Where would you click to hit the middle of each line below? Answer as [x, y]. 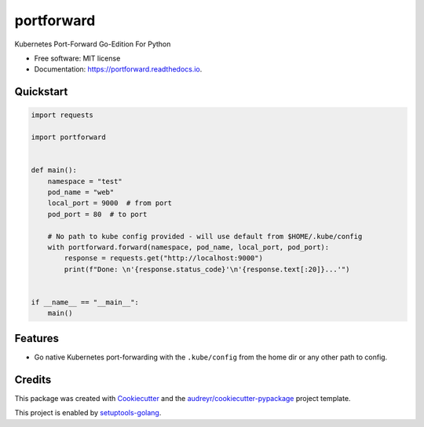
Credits [33, 379]
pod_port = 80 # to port [97, 214]
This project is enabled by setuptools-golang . [88, 413]
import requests [62, 115]
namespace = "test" [85, 181]
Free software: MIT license [77, 58]
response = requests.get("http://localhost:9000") [163, 258]
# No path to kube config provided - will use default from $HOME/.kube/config [205, 236]
